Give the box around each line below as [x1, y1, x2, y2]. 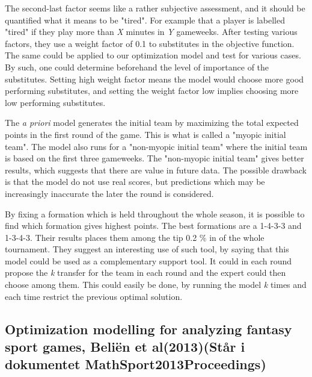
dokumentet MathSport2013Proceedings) [5, 355, 266, 373]
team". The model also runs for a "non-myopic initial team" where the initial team [5, 140, 308, 152]
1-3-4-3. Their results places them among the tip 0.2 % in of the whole [5, 231, 265, 243]
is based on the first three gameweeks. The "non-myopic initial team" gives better [5, 152, 304, 164]
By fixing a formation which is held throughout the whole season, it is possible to [5, 207, 305, 220]
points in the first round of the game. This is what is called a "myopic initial [5, 128, 286, 140]
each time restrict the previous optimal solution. [5, 290, 183, 302]
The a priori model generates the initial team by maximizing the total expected [5, 116, 299, 129]
